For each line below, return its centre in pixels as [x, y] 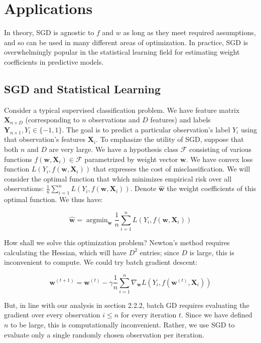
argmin [97, 220]
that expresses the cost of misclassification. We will [172, 169]
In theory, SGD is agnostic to [49, 32]
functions [18, 159]
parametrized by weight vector [131, 159]
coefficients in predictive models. [54, 61]
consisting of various [221, 149]
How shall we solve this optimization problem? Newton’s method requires [117, 242]
